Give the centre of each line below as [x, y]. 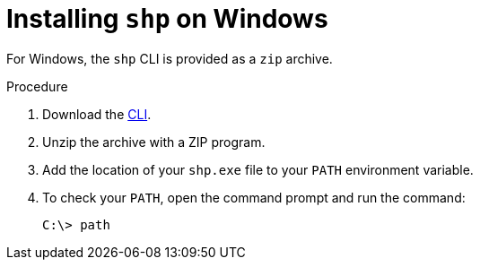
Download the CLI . [97, 114]
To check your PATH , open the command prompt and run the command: [254, 197]
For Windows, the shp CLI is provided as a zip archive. [170, 58]
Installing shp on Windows [167, 19]
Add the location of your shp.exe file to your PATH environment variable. [258, 169]
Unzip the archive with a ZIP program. [154, 142]
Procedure [37, 86]
